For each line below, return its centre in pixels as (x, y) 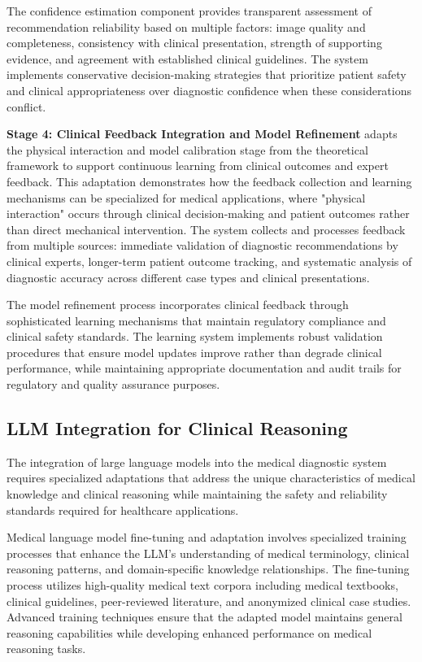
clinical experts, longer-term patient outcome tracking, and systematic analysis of (209, 261)
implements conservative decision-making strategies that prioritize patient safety (207, 74)
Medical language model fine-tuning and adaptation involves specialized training (207, 537)
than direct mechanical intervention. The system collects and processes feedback (206, 229)
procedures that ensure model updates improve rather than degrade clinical (194, 352)
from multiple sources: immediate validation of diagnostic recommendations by (202, 245)
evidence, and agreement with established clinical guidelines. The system (187, 58)
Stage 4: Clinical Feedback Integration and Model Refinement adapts (202, 134)
